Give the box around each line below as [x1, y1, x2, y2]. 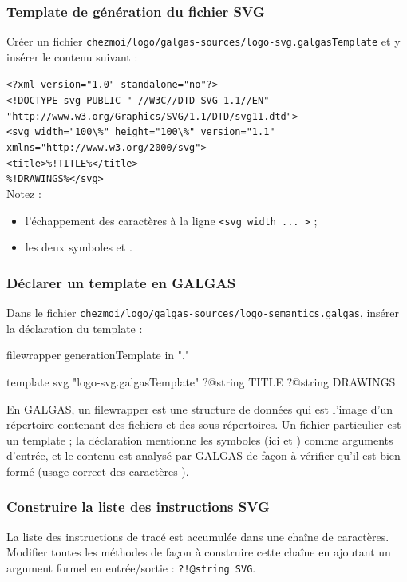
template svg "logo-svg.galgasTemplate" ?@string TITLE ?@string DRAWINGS [6, 373, 396, 390]
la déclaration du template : [6, 319, 143, 336]
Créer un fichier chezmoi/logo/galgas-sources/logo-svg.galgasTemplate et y [6, 33, 401, 49]
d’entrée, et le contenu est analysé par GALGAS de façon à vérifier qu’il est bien [6, 447, 401, 464]
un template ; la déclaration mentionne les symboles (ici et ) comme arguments [6, 431, 393, 448]
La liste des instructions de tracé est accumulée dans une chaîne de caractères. [6, 528, 389, 544]
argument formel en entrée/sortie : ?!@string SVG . [6, 559, 256, 576]
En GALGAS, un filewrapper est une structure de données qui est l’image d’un [6, 400, 393, 417]
